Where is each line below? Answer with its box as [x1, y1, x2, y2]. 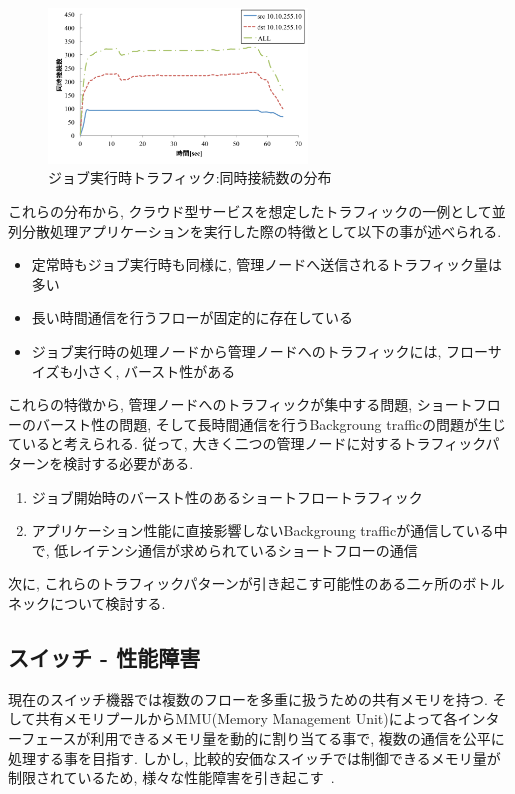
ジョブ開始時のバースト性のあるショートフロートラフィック [31, 486, 423, 507]
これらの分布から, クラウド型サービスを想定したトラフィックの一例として [8, 201, 492, 222]
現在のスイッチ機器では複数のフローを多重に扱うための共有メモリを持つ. [8, 688, 488, 709]
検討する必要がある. [63, 453, 194, 473]
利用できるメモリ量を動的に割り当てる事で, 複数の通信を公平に [90, 727, 505, 748]
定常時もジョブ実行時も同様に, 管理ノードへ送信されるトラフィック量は [31, 254, 503, 275]
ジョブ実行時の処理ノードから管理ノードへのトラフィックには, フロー [31, 341, 488, 362]
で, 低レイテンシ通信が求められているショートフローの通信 [31, 539, 418, 560]
